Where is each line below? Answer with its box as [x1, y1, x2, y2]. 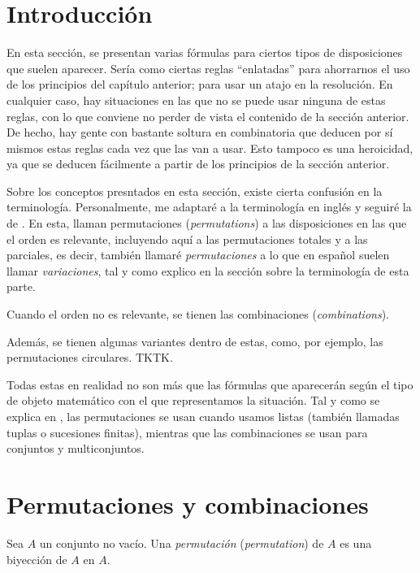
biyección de [6, 550, 67, 567]
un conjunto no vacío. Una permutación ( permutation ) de [39, 534, 324, 551]
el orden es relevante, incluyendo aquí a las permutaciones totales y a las [6, 230, 368, 247]
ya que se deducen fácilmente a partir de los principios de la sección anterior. [6, 155, 390, 172]
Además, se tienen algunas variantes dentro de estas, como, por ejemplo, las [6, 332, 383, 349]
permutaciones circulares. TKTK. [6, 349, 173, 366]
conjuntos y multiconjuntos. [6, 440, 145, 457]
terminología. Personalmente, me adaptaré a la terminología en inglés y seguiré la [6, 198, 412, 215]
